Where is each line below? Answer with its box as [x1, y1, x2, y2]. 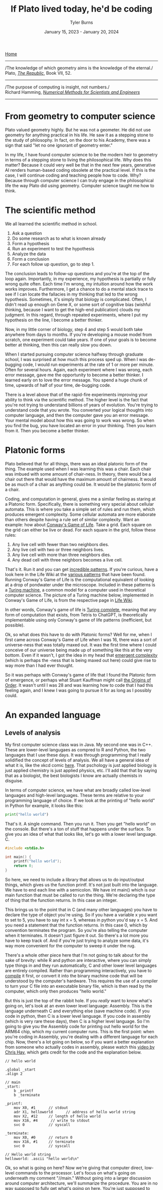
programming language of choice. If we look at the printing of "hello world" [5, 797, 155, 803]
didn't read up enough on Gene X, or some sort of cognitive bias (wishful [5, 301, 151, 307]
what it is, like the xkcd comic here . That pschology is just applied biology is [5, 762, 157, 768]
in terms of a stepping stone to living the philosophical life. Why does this [5, 157, 151, 163]
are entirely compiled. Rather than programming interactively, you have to [5, 968, 152, 974]
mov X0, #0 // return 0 [14, 1135, 73, 1140]
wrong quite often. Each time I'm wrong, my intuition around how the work [5, 281, 153, 287]
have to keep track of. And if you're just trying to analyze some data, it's [5, 938, 149, 943]
